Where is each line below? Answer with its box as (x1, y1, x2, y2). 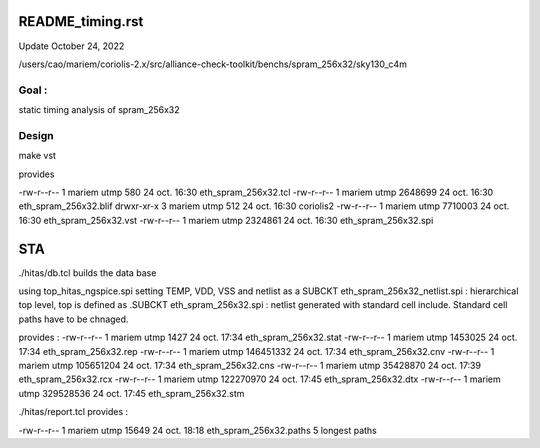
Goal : (18, 83, 48, 97)
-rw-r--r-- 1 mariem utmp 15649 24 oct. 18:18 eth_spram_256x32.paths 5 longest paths (18, 424, 377, 436)
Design (18, 128, 54, 142)
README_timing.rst (18, 13, 144, 30)
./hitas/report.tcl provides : (18, 406, 129, 418)
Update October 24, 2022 (18, 40, 125, 52)
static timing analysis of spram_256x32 (18, 104, 180, 116)
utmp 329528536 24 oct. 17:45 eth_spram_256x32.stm (18, 387, 245, 399)
